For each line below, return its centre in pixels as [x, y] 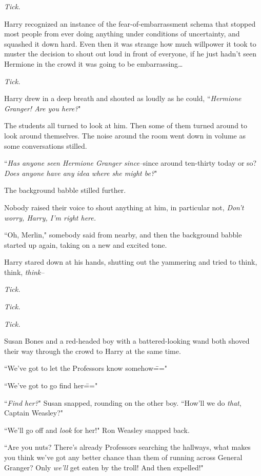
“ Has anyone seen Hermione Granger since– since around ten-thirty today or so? [130, 163]
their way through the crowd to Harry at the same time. [93, 351]
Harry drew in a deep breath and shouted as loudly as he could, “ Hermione [123, 98]
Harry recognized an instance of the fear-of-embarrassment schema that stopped [130, 23]
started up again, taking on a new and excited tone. [86, 244]
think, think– [24, 272]
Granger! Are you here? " [43, 108]
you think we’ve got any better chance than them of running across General [123, 457]
